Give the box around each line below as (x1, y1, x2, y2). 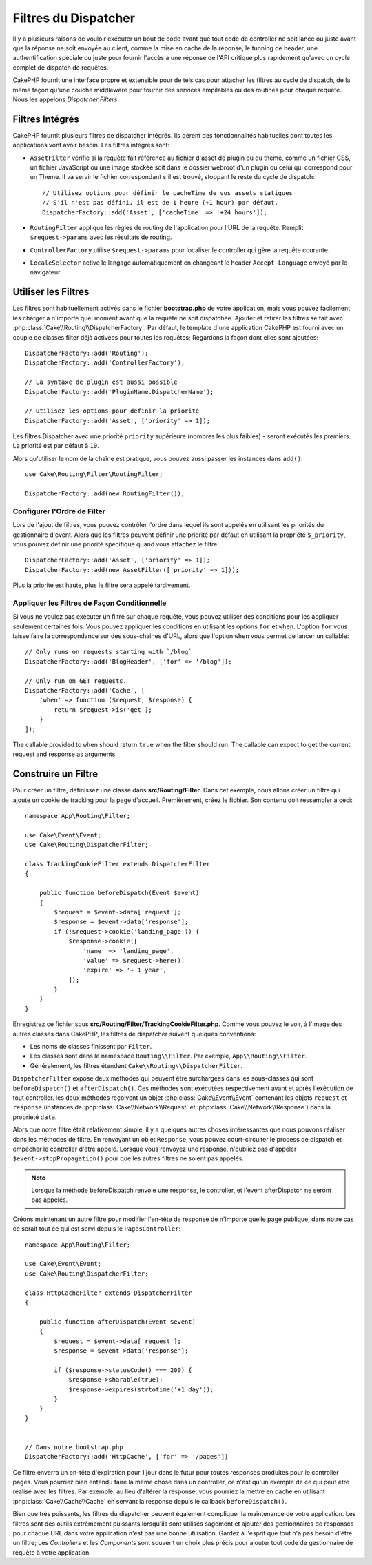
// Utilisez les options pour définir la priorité (25, 407, 200, 415)
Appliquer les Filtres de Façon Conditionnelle (12, 598, 167, 608)
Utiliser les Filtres (12, 286, 90, 298)
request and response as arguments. (12, 750, 117, 758)
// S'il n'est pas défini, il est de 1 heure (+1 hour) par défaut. (42, 198, 278, 207)
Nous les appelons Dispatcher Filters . (12, 95, 120, 103)
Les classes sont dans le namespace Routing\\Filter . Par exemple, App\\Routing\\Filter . (30, 1052, 307, 1061)
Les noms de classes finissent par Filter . (30, 1043, 152, 1051)
